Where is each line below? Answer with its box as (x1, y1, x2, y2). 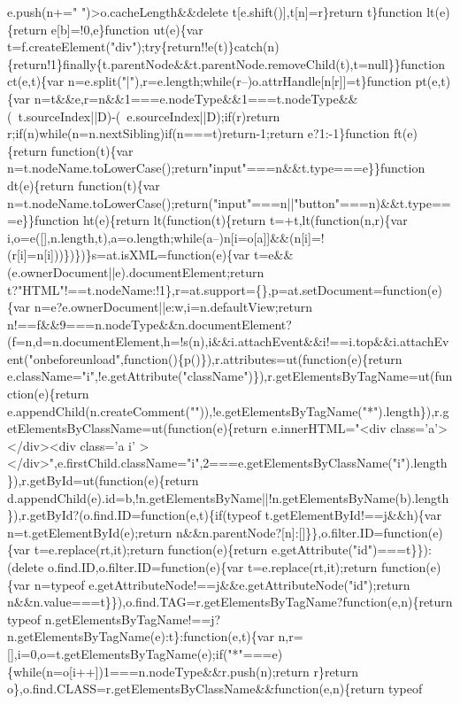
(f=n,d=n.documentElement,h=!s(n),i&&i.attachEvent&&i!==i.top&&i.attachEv (7, 332, 449, 351)
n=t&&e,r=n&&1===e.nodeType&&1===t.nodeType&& (34, 89, 358, 107)
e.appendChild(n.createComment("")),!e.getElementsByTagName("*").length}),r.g (7, 401, 449, 420)
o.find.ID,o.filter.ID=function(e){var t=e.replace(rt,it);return (47, 558, 378, 576)
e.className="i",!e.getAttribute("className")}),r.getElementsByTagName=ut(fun (7, 367, 453, 385)
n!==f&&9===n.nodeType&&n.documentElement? (7, 314, 292, 333)
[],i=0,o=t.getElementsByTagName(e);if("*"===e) (7, 644, 283, 662)
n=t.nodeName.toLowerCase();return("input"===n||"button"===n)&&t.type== (7, 193, 451, 212)
